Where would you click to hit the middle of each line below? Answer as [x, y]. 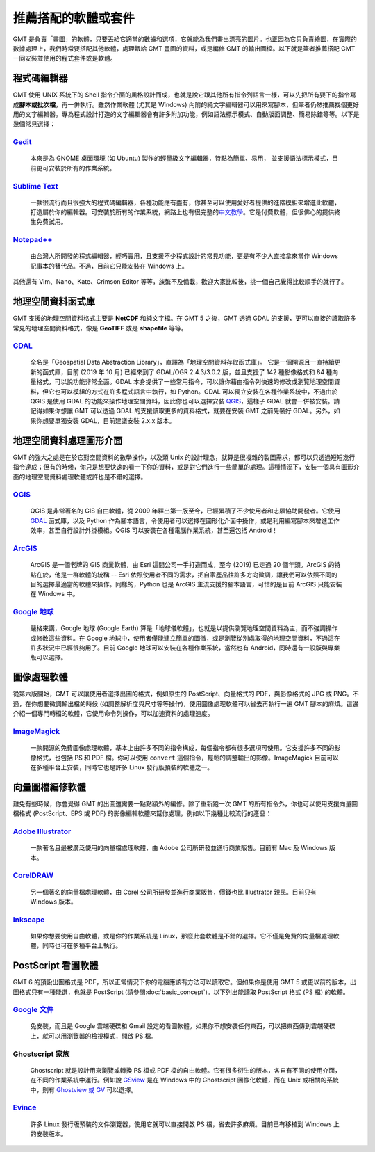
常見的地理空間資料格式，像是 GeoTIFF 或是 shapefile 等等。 [100, 328]
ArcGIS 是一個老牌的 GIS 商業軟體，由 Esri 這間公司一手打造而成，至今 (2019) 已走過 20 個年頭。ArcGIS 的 [182, 565]
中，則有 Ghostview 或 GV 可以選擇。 [84, 1089]
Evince [25, 1107]
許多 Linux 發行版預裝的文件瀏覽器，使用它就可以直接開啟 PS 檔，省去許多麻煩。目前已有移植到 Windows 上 [185, 1124]
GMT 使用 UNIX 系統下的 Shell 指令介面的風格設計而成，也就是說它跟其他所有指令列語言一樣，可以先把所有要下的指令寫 [185, 95]
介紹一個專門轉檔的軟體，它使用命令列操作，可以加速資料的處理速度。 [113, 714]
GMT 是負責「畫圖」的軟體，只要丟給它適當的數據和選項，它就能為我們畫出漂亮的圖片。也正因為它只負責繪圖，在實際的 [185, 39]
